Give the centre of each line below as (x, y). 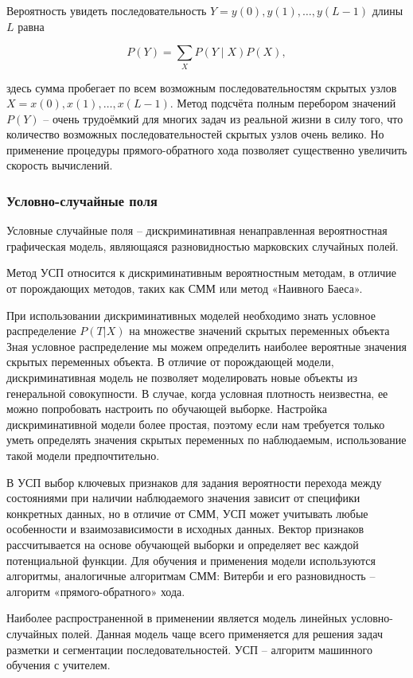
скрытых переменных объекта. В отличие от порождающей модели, (170, 362)
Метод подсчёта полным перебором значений (286, 103)
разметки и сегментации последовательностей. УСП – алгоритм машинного (189, 649)
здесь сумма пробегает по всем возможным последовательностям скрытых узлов (202, 87)
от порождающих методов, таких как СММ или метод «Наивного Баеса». (185, 288)
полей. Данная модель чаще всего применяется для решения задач (222, 633)
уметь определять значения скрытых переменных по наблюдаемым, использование (206, 440)
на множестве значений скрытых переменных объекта (259, 331)
